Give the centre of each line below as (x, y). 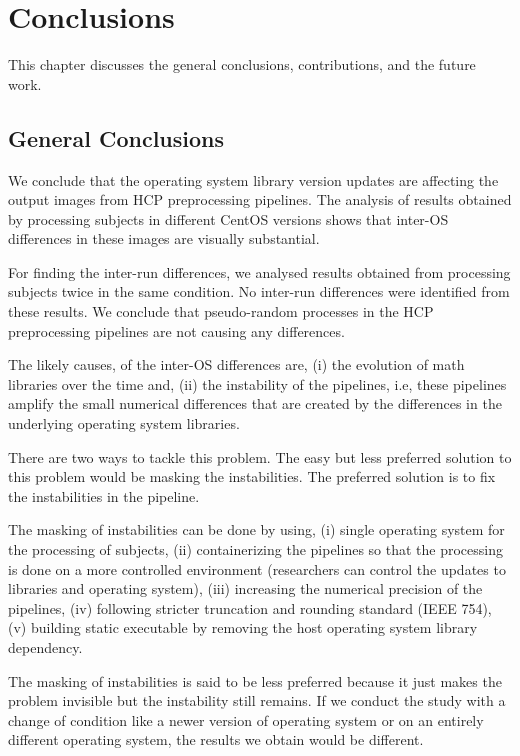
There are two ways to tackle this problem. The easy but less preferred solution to (260, 456)
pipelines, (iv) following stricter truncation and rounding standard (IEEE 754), (250, 607)
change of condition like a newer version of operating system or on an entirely (246, 719)
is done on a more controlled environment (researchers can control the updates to (257, 568)
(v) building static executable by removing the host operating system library (243, 627)
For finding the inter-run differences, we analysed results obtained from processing (259, 271)
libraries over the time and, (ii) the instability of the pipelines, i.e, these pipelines (257, 383)
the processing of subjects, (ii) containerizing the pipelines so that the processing (256, 549)
